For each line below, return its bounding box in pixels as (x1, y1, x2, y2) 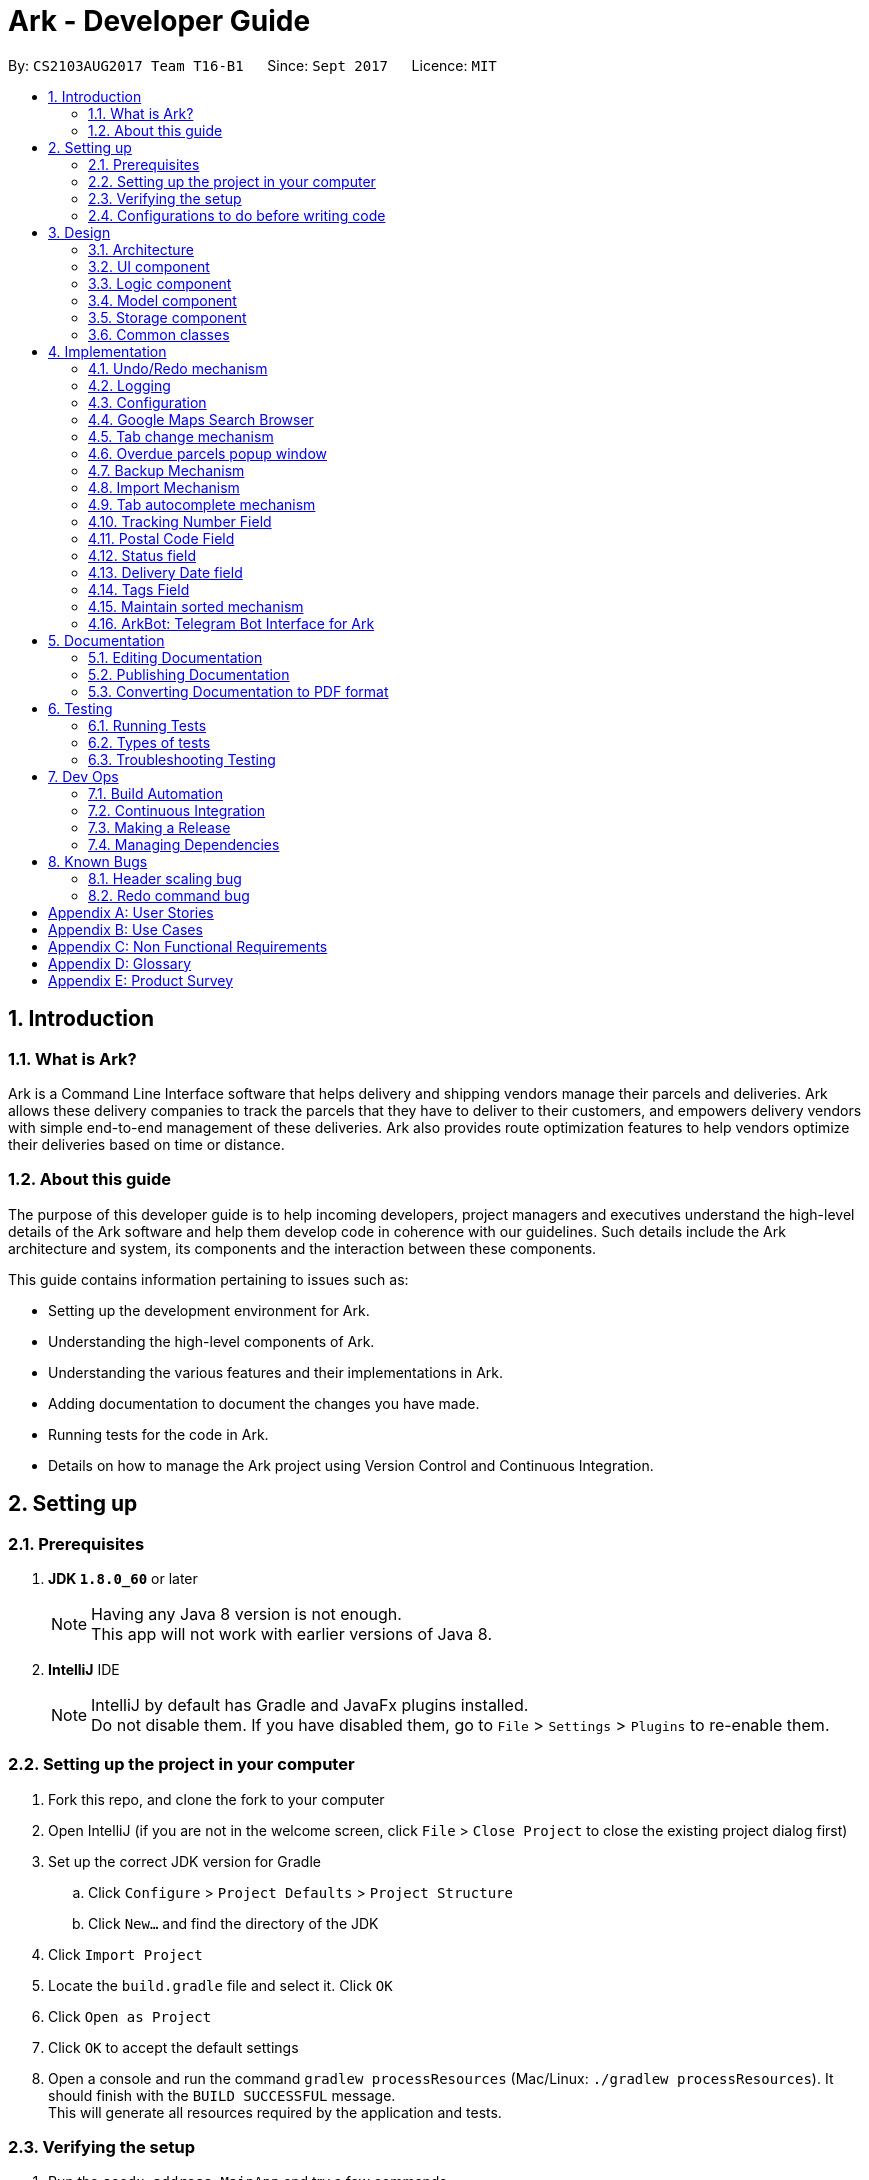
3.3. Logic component (88, 274, 232, 292)
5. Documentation (48, 631, 165, 649)
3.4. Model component (88, 291, 237, 309)
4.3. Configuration (88, 393, 207, 411)
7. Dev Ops (48, 767, 119, 785)
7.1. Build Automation (88, 784, 223, 802)
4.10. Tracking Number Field (88, 512, 272, 530)
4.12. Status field (88, 546, 196, 564)
